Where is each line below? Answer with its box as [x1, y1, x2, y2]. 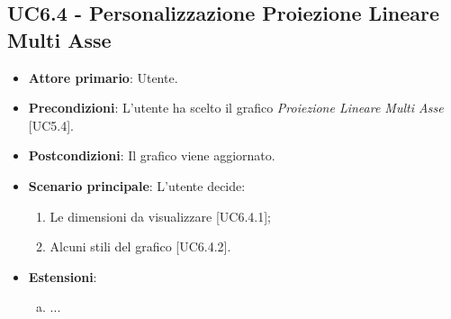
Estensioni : [28, 267, 97, 286]
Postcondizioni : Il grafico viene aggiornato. [28, 146, 275, 165]
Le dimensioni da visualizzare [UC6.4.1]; [50, 206, 271, 225]
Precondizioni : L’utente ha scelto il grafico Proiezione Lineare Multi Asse [28, 98, 444, 117]
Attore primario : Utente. [28, 68, 178, 87]
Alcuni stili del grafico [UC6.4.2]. [50, 237, 231, 256]
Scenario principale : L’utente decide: [28, 176, 246, 195]
